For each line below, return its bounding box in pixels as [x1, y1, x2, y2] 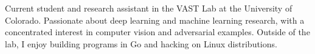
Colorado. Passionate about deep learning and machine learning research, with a [5, 13, 305, 26]
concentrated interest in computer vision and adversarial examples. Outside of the [5, 25, 310, 38]
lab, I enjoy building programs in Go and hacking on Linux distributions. [5, 37, 277, 50]
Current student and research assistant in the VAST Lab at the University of [5, 2, 292, 14]
